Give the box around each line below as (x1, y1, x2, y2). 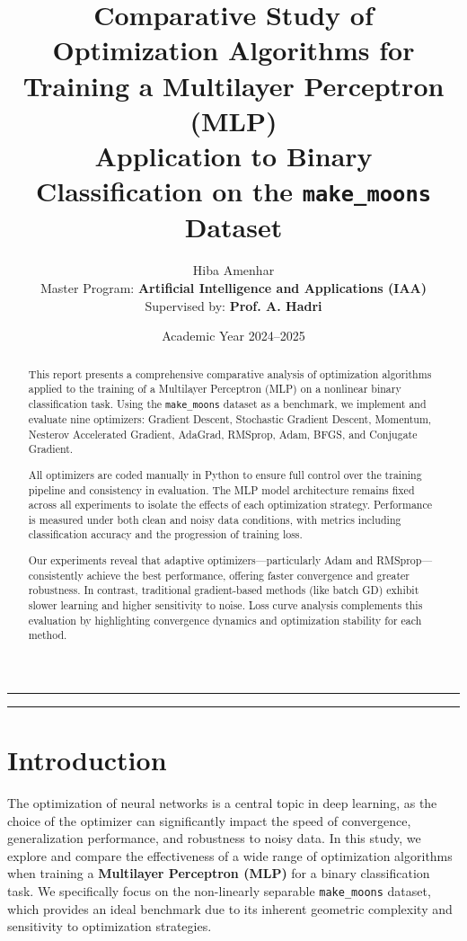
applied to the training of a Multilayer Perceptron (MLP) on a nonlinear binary (28, 381, 401, 396)
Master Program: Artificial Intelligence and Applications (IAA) (40, 278, 427, 297)
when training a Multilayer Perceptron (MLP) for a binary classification (7, 864, 430, 883)
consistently (28, 567, 84, 582)
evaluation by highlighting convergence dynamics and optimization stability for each (28, 612, 422, 627)
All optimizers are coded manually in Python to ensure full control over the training (28, 466, 422, 482)
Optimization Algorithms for (52, 31, 415, 68)
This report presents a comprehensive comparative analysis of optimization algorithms (28, 366, 432, 381)
